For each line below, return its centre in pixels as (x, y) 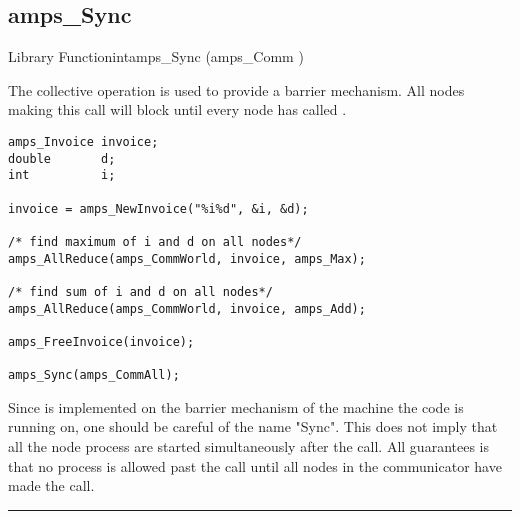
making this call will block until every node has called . (177, 109)
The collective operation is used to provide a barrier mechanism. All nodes (236, 89)
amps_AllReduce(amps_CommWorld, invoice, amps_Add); (187, 308)
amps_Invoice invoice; (83, 141)
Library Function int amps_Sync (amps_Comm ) (156, 56)
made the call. (51, 485)
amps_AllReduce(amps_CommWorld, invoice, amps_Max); (187, 258)
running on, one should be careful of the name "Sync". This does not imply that (253, 426)
